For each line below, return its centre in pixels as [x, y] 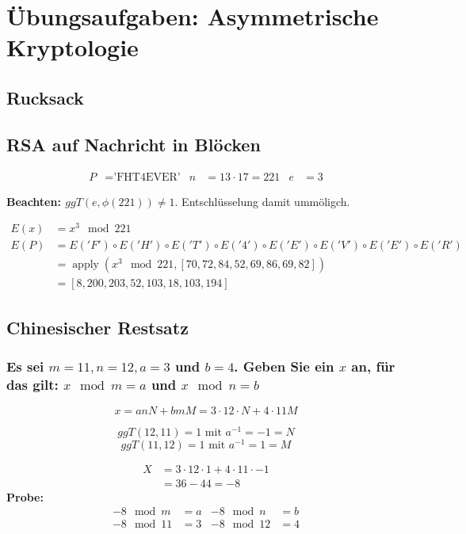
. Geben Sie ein [284, 366]
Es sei [25, 366]
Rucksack [45, 97]
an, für [373, 366]
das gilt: [32, 384]
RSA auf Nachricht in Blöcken [134, 144]
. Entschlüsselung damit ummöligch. [262, 201]
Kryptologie [73, 47]
